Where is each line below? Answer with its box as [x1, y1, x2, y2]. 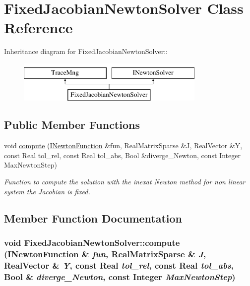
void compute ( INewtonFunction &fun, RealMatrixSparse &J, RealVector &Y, [4, 140, 243, 151]
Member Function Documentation [4, 210, 183, 226]
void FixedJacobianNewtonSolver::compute [4, 236, 180, 248]
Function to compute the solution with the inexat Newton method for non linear [4, 176, 246, 187]
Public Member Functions [4, 117, 140, 132]
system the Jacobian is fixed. [4, 186, 90, 196]
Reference [4, 17, 73, 38]
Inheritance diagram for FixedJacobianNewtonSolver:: [4, 46, 168, 57]
